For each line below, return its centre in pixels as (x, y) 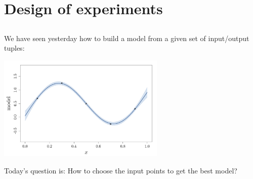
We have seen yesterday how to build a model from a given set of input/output (127, 38)
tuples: (14, 48)
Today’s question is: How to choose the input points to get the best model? (121, 170)
